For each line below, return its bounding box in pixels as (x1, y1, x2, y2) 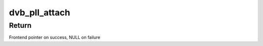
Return (9, 21, 32, 30)
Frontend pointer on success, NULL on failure (9, 34, 100, 40)
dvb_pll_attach (9, 7, 71, 18)
